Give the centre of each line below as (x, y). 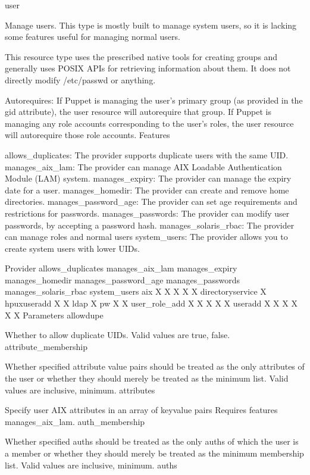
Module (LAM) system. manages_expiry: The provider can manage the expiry (148, 178)
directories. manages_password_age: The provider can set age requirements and (151, 201)
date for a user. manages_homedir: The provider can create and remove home (147, 190)
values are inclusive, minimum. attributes (80, 390)
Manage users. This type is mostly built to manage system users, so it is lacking (151, 25)
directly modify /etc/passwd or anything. (80, 79)
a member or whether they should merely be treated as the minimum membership (154, 453)
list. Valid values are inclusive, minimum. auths (91, 465)
